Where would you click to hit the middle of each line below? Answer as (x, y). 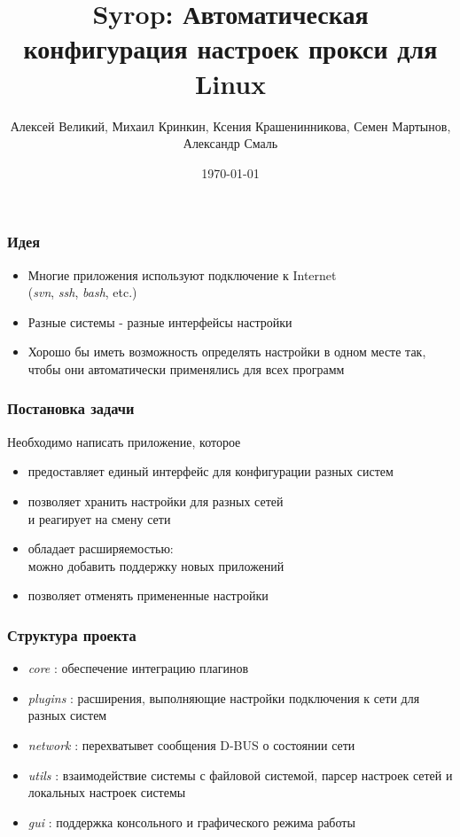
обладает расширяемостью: (101, 548)
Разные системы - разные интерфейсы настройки (160, 321)
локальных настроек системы (107, 792)
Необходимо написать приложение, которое (124, 441)
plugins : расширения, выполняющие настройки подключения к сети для (224, 697)
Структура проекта (72, 634)
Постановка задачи (71, 408)
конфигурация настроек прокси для (230, 48)
